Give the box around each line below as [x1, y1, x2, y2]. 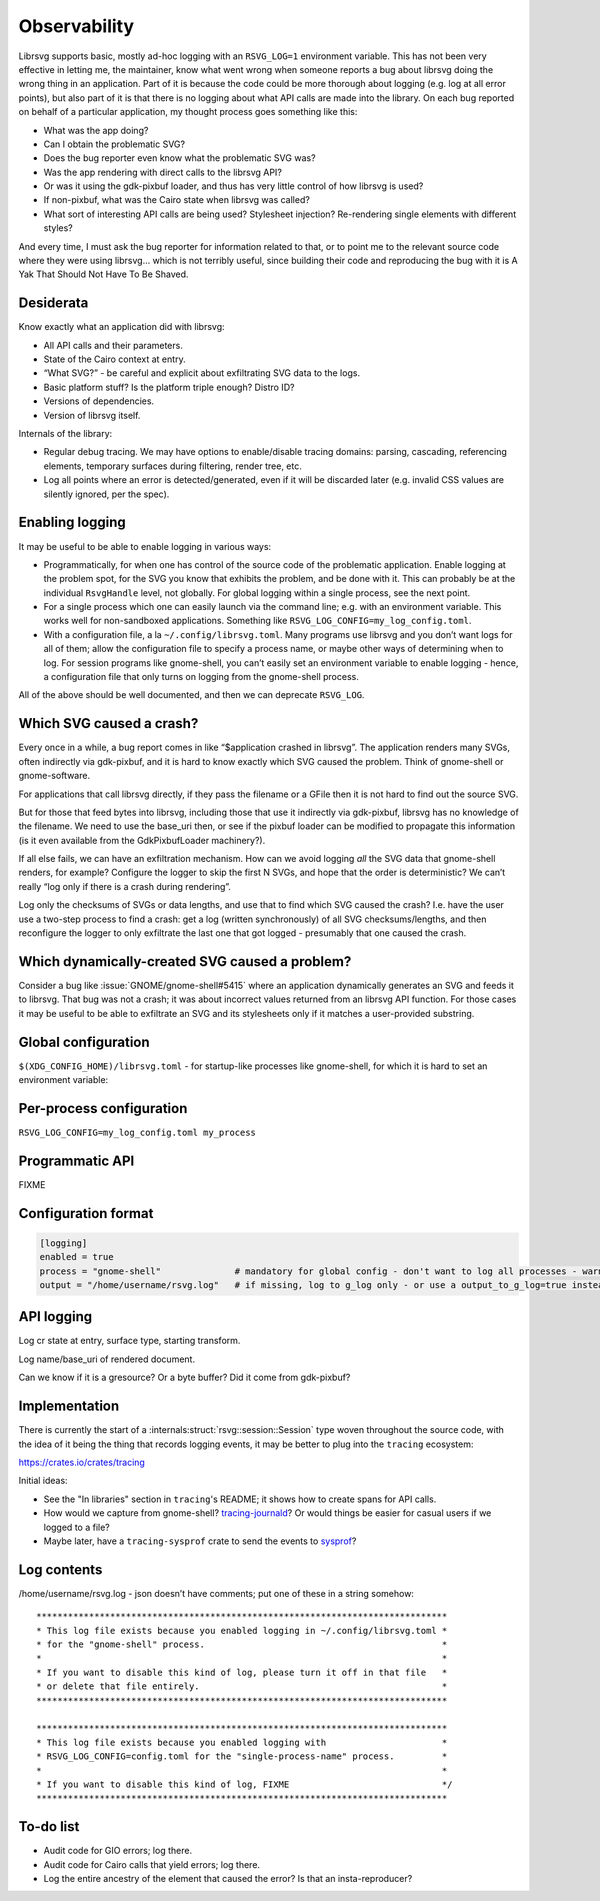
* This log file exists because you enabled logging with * [36, 1736, 448, 1748]
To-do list [18, 1818, 80, 1835]
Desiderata [18, 295, 89, 312]
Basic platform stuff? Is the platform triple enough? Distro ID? [43, 381, 295, 393]
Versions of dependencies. [43, 395, 155, 407]
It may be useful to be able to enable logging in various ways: [18, 540, 272, 552]
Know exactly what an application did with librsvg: [18, 321, 225, 333]
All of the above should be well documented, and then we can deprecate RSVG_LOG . [18, 689, 365, 701]
